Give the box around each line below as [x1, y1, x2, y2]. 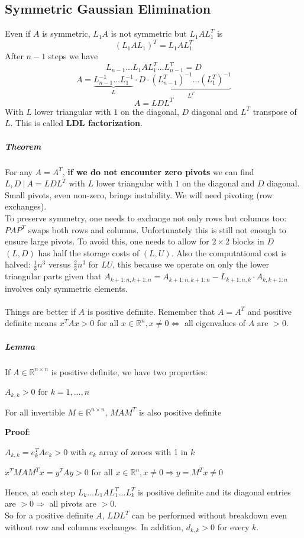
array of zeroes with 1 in [99, 445, 188, 458]
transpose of [253, 105, 297, 117]
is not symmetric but [111, 27, 187, 40]
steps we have [48, 50, 98, 62]
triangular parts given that [5, 270, 102, 282]
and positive [247, 305, 292, 317]
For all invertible [5, 405, 65, 418]
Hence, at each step [5, 485, 76, 498]
